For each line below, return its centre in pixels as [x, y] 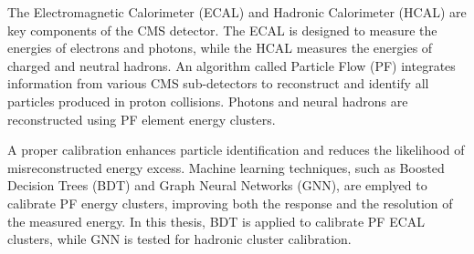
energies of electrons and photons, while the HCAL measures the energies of [220, 48]
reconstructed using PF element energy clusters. [142, 119]
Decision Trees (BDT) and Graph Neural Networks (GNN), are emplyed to [217, 185]
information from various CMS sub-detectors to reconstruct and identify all [218, 83]
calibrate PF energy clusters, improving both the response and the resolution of [230, 203]
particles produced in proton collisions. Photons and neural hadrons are [208, 101]
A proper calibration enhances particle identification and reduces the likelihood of [236, 150]
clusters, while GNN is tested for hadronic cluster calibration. [179, 239]
